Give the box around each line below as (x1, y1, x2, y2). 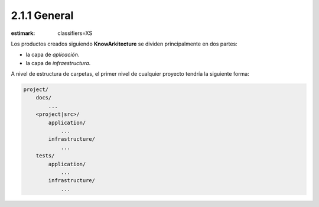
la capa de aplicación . (25, 51, 80, 59)
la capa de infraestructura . (25, 59, 91, 66)
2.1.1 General (11, 9, 74, 22)
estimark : (11, 30, 35, 37)
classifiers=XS (57, 30, 93, 37)
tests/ (35, 153, 55, 159)
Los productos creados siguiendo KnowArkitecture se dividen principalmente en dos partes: (11, 40, 237, 47)
